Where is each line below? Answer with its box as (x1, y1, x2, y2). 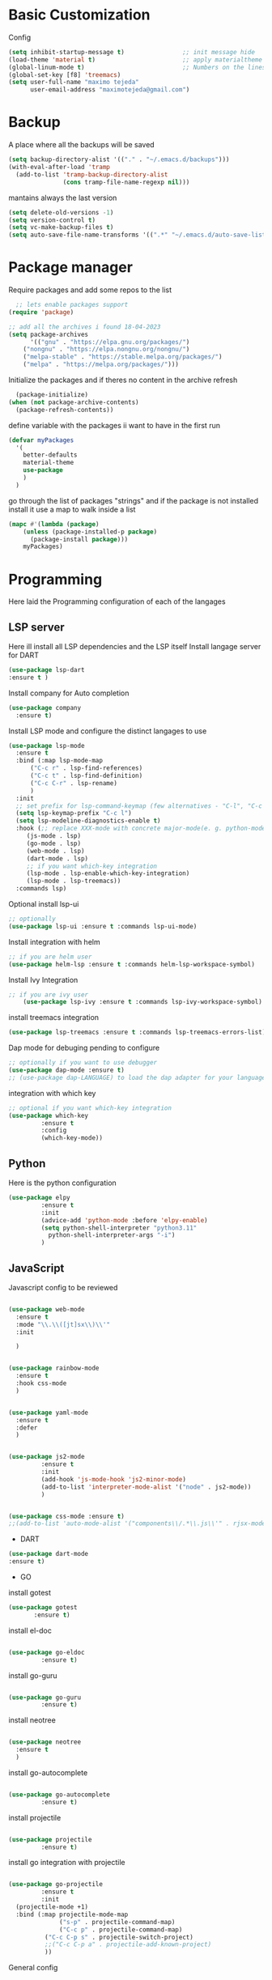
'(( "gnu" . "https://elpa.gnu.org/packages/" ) (29, 338, 190, 346)
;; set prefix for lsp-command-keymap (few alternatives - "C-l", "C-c (15, 801, 263, 810)
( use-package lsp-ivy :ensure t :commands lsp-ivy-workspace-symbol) (23, 998, 263, 1006)
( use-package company (8, 703, 82, 712)
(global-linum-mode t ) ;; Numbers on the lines (8, 63, 266, 71)
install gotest (8, 1588, 51, 1598)
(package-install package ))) (29, 535, 129, 543)
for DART (8, 650, 39, 661)
